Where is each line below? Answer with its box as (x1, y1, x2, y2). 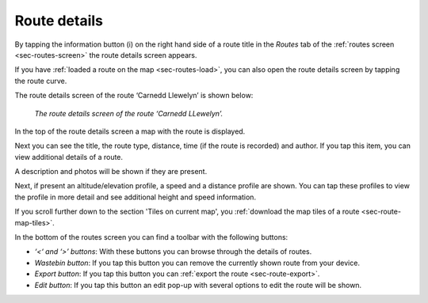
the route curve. (14, 76, 67, 85)
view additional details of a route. (14, 152, 123, 161)
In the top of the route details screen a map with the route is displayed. (14, 127, 246, 136)
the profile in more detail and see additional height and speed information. (14, 192, 257, 202)
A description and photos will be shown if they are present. (14, 167, 208, 176)
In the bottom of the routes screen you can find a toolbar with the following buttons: (14, 233, 289, 242)
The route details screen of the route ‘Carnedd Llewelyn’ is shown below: (14, 91, 254, 100)
